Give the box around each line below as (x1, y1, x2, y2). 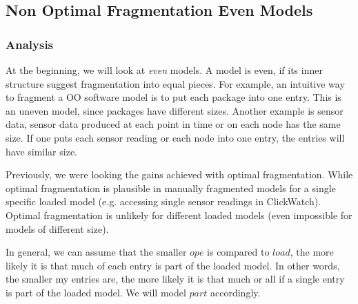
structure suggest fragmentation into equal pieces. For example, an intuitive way (6, 76, 345, 91)
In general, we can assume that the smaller (6, 245, 187, 259)
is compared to (207, 245, 270, 259)
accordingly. (210, 285, 261, 299)
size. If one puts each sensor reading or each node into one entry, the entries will (6, 130, 345, 144)
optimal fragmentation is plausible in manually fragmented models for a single (6, 180, 336, 195)
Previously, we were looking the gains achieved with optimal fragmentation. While (6, 167, 353, 182)
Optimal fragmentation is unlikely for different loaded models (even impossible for (6, 207, 352, 222)
